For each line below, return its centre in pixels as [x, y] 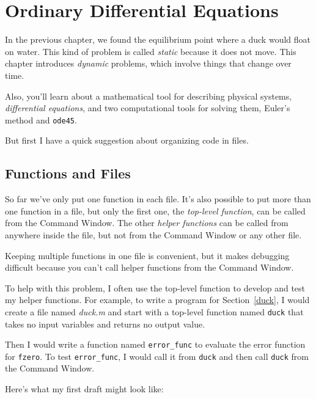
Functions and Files [68, 173]
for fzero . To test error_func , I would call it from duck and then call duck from [157, 356]
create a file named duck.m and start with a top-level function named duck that [154, 311]
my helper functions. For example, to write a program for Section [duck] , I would [157, 300]
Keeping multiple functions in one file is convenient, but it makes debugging [147, 255]
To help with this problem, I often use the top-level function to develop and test [155, 287]
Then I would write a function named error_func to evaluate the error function [155, 344]
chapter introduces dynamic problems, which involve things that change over [148, 63]
